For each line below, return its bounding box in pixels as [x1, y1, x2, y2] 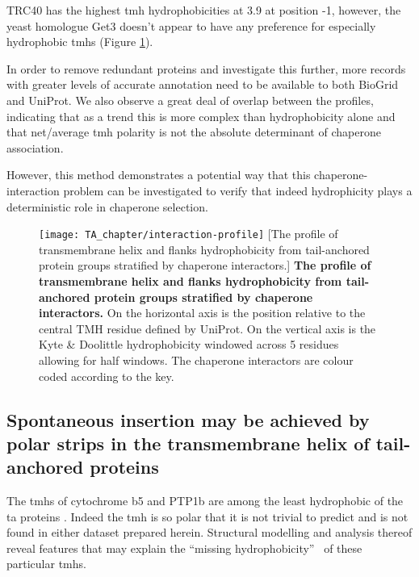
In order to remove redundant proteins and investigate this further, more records [6, 60, 406, 77]
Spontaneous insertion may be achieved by [6, 407, 370, 432]
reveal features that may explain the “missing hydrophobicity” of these [6, 539, 362, 556]
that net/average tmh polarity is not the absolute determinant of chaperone [6, 123, 381, 140]
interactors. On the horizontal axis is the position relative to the [39, 304, 366, 321]
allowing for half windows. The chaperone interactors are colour [39, 351, 354, 368]
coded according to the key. [39, 367, 174, 384]
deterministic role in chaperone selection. [6, 198, 208, 215]
